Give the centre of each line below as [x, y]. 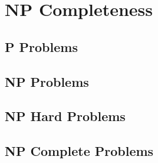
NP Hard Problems [65, 116]
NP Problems [47, 81]
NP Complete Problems [79, 151]
